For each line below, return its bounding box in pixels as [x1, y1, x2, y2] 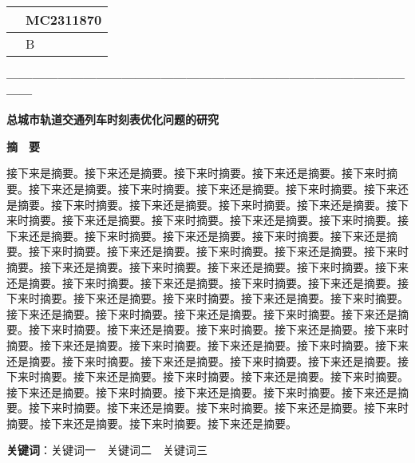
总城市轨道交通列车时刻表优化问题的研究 [6, 111, 219, 128]
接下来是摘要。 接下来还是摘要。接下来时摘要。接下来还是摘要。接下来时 [6, 164, 386, 181]
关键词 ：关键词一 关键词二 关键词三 [6, 441, 207, 458]
